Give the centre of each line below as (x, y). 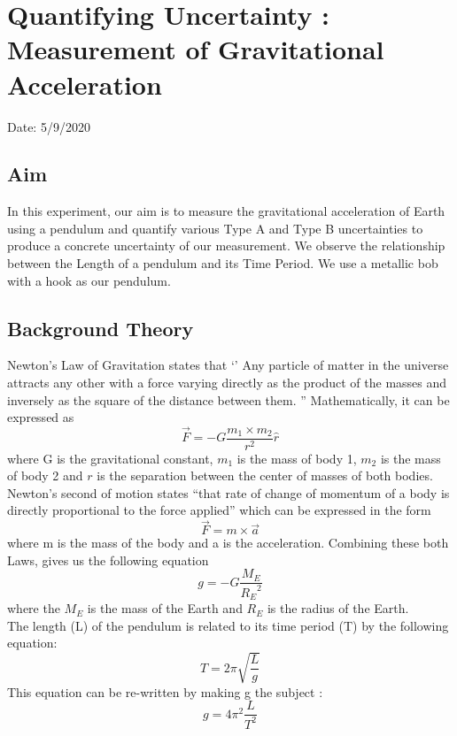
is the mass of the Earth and (165, 608)
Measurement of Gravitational (196, 49)
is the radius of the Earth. (338, 608)
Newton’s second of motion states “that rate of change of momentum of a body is (228, 492)
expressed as (41, 417)
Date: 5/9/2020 (49, 126)
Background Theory (101, 328)
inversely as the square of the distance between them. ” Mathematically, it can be (228, 399)
